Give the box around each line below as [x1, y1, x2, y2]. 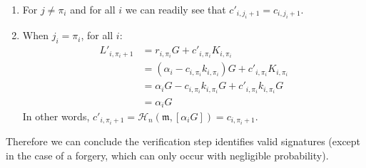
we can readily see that [125, 2, 226, 16]
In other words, [22, 108, 90, 123]
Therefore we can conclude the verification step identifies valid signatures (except [6, 134, 361, 149]
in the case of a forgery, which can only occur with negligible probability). [6, 147, 329, 162]
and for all [70, 2, 116, 16]
